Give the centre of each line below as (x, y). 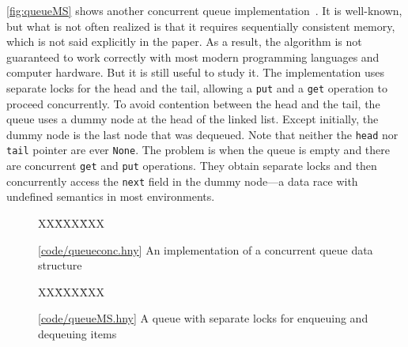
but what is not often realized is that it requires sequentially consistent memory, (201, 26)
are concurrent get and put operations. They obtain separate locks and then (192, 166)
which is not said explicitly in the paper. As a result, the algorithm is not (184, 41)
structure (60, 265)
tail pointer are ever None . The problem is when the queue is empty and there (198, 150)
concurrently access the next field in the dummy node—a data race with (182, 181)
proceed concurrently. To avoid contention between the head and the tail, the (193, 103)
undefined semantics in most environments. (111, 196)
